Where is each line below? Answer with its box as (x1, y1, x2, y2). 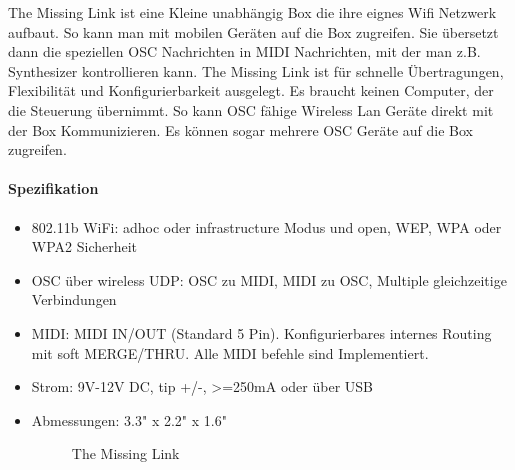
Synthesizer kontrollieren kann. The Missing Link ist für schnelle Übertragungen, (8, 60, 504, 81)
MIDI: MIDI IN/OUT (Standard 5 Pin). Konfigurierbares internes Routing (31, 322, 492, 343)
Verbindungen (31, 289, 117, 310)
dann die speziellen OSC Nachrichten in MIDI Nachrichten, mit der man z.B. (8, 41, 481, 62)
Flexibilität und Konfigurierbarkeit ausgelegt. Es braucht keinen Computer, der (8, 80, 494, 101)
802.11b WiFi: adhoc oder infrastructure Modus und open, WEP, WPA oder (31, 216, 502, 237)
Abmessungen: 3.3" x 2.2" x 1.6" (31, 409, 227, 430)
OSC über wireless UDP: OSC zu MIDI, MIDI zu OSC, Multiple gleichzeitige (31, 269, 507, 290)
